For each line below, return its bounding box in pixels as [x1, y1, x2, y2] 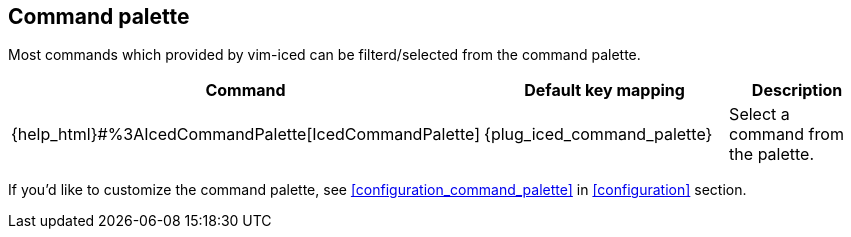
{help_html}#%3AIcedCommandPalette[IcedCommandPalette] [11, 124, 481, 145]
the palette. [729, 144, 815, 165]
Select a [729, 104, 790, 125]
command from [729, 124, 844, 145]
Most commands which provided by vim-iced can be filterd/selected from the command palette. [8, 46, 641, 64]
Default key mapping [524, 80, 685, 101]
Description [751, 80, 843, 101]
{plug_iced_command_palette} [484, 124, 713, 145]
